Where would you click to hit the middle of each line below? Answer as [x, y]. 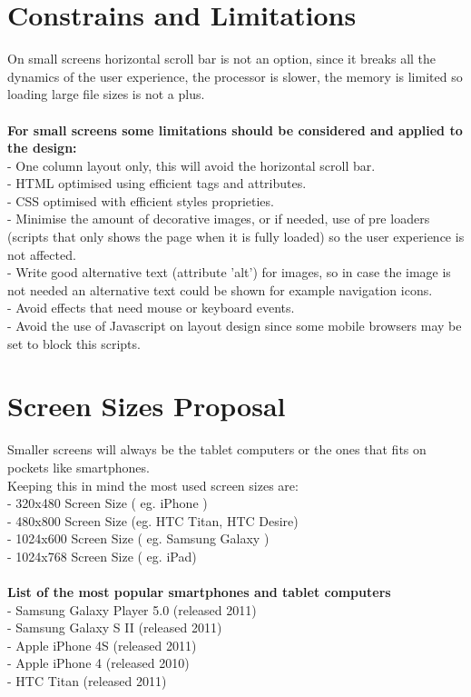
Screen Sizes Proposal [147, 406]
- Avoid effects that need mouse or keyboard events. [151, 308]
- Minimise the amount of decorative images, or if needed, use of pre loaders [219, 219]
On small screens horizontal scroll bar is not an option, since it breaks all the [222, 59]
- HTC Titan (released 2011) [87, 681]
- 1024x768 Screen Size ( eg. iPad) [102, 556]
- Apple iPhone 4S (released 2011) [102, 645]
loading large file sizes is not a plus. [106, 94]
